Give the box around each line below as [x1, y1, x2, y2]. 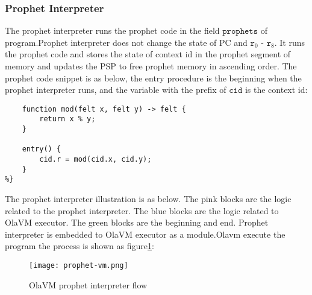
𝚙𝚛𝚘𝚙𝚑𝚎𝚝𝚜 [222, 27, 258, 36]
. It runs [274, 36, 305, 48]
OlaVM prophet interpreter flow [29, 278, 148, 291]
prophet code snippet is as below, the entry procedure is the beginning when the [5, 71, 302, 84]
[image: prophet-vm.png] [29, 261, 128, 270]
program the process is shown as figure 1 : [5, 239, 154, 252]
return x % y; [39, 115, 96, 124]
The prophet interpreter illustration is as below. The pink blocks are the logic [5, 192, 292, 205]
